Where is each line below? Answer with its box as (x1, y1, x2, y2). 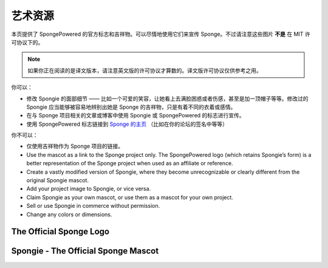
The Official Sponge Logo (11, 227, 109, 237)
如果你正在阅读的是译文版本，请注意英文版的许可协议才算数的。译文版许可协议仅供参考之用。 (27, 67, 262, 74)
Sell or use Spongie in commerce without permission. (26, 202, 160, 210)
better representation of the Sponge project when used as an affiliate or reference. (26, 160, 233, 167)
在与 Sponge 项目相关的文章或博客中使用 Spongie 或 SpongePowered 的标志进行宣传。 (26, 112, 245, 119)
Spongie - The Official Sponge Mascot (11, 246, 159, 256)
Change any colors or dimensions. (26, 210, 112, 218)
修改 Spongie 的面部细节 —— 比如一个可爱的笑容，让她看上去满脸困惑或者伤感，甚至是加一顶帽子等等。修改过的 (26, 95, 309, 102)
